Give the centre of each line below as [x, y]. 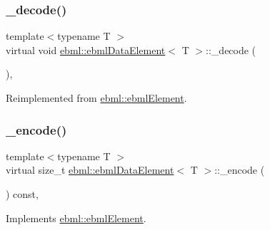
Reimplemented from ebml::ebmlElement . [96, 98]
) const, [22, 194]
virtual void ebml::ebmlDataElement [86, 49]
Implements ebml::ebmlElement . [76, 218]
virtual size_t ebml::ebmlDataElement [90, 170]
